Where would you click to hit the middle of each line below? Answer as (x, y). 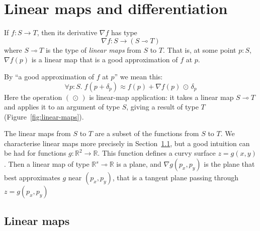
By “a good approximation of (49, 76)
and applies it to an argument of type (62, 107)
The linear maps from (37, 133)
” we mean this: (139, 76)
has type (124, 32)
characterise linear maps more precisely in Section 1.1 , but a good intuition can (127, 143)
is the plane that (229, 164)
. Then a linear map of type (47, 164)
